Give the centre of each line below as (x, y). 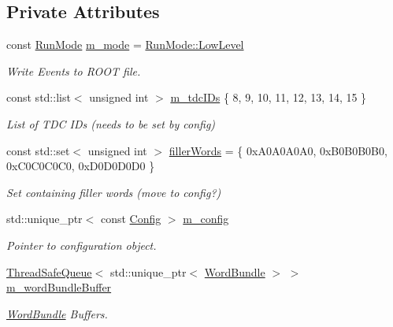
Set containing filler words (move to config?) (114, 192)
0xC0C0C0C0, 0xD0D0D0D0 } (81, 166)
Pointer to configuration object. (82, 245)
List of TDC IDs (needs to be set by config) (111, 123)
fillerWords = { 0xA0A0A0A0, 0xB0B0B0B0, (278, 150)
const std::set (38, 150)
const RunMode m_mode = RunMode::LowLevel (125, 45)
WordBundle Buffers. (57, 313)
